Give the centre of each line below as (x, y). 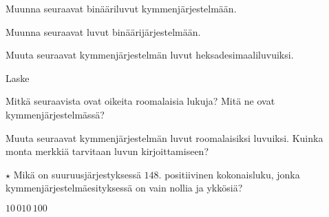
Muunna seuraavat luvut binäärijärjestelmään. (103, 31)
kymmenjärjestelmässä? (55, 114)
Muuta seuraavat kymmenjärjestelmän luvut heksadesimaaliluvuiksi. (150, 55)
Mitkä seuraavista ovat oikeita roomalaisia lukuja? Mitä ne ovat (140, 101)
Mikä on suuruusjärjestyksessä (77, 174)
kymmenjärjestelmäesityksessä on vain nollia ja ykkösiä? (124, 188)
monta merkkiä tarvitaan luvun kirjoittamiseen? (107, 151)
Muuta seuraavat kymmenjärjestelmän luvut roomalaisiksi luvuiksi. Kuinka (164, 137)
